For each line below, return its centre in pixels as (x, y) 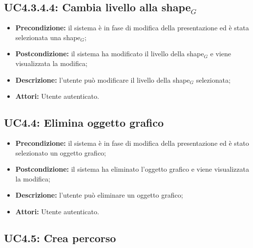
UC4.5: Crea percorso (60, 237)
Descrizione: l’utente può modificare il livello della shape (103, 79)
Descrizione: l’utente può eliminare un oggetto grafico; (99, 195)
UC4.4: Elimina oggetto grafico (84, 123)
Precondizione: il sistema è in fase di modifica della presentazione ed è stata (132, 28)
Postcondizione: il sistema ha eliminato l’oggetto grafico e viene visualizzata (132, 169)
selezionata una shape (48, 37)
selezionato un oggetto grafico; (61, 152)
